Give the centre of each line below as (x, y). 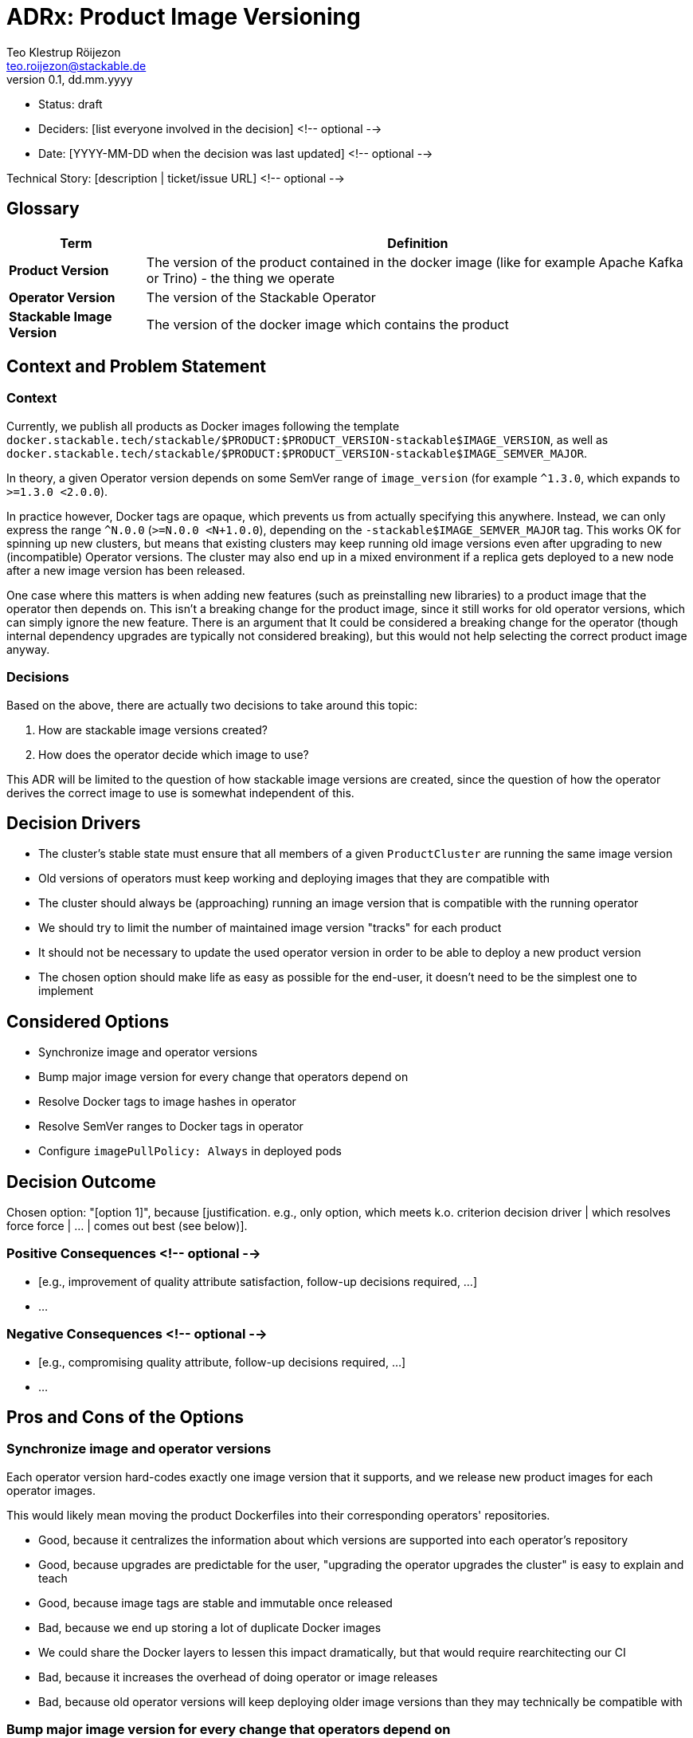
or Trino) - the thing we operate (241, 278)
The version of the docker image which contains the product (327, 324)
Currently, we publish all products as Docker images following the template (203, 426)
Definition (418, 243)
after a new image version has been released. (126, 570)
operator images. (51, 1490)
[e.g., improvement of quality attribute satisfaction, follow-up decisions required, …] (258, 1281)
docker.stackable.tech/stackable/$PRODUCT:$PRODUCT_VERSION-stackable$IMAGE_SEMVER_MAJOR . (297, 453)
